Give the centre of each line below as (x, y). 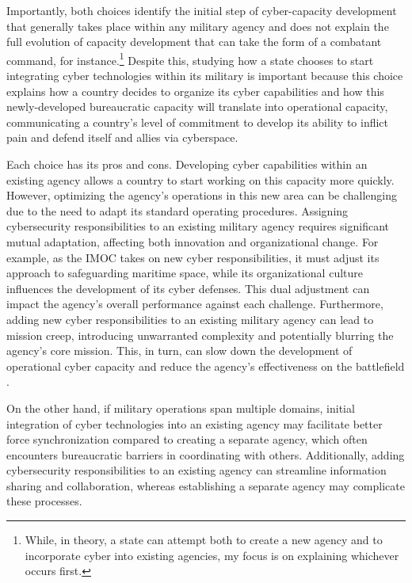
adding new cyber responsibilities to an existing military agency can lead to (190, 319)
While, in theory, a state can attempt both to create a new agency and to (204, 540)
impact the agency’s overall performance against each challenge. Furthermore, (195, 304)
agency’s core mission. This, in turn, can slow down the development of (179, 351)
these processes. (44, 501)
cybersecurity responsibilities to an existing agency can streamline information (196, 470)
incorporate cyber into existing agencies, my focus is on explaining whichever (212, 555)
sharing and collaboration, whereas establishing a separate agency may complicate (206, 485)
